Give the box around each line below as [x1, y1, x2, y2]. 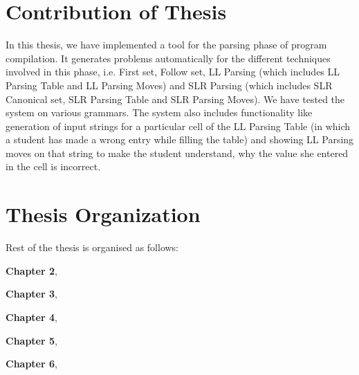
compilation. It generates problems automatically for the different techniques [6, 51, 331, 65]
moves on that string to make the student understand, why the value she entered [6, 145, 349, 160]
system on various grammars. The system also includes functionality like [6, 105, 313, 120]
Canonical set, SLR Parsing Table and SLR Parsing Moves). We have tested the [6, 91, 345, 106]
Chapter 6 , [6, 356, 57, 371]
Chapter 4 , [6, 309, 57, 324]
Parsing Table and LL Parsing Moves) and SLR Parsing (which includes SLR [6, 77, 333, 92]
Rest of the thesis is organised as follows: [6, 240, 179, 255]
